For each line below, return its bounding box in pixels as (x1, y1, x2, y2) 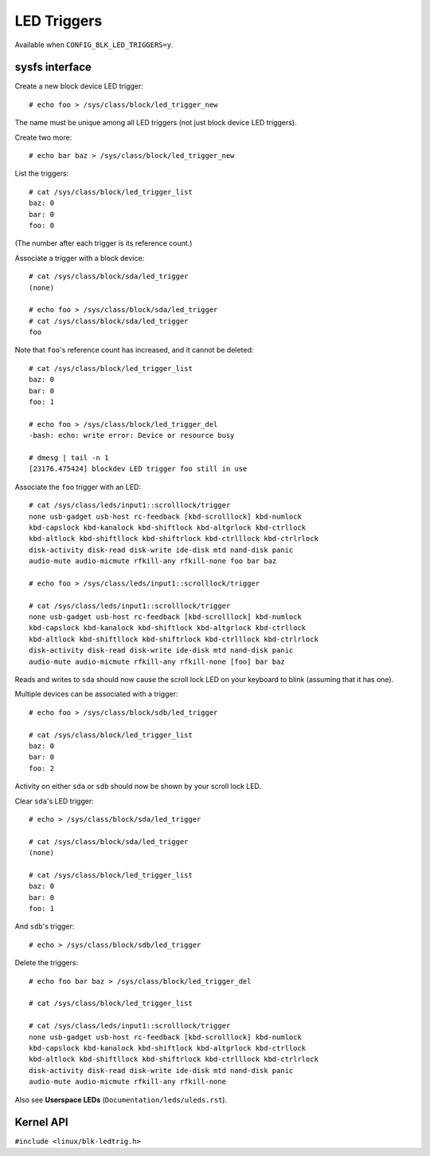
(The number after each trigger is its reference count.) (14, 239, 193, 248)
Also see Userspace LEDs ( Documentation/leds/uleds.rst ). (14, 1095, 227, 1104)
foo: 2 (29, 763, 55, 773)
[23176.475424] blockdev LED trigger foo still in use (29, 464, 248, 474)
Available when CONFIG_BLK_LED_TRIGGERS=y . (14, 40, 174, 49)
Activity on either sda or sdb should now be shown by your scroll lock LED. (14, 782, 262, 791)
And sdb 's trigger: (14, 921, 75, 931)
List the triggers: (14, 168, 69, 179)
